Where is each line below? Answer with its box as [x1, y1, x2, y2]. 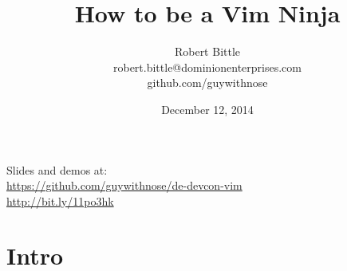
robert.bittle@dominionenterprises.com [112, 58, 302, 75]
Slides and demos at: [6, 161, 108, 178]
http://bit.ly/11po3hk [6, 192, 114, 209]
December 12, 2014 [161, 100, 254, 117]
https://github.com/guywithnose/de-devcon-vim [6, 177, 243, 194]
